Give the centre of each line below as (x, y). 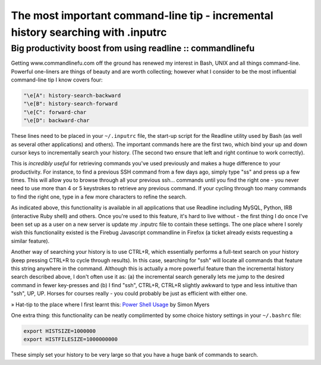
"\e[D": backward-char (56, 121)
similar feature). (30, 241)
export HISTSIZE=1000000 (60, 331)
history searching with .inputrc (89, 32)
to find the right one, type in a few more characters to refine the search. (99, 197)
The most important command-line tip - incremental (142, 15)
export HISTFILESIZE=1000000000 (71, 339)
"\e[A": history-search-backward (72, 95)
